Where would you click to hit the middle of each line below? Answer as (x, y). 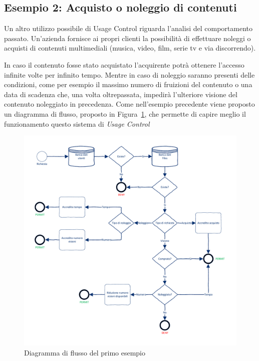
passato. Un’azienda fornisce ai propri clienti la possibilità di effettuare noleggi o (127, 38)
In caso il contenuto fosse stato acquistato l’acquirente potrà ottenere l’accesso (124, 64)
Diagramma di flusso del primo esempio (85, 352)
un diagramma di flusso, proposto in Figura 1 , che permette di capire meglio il (125, 113)
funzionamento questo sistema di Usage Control (77, 123)
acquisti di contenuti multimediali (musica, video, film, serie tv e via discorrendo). (130, 48)
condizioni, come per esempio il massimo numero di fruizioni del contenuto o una (128, 84)
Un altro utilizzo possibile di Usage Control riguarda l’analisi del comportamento (128, 28)
